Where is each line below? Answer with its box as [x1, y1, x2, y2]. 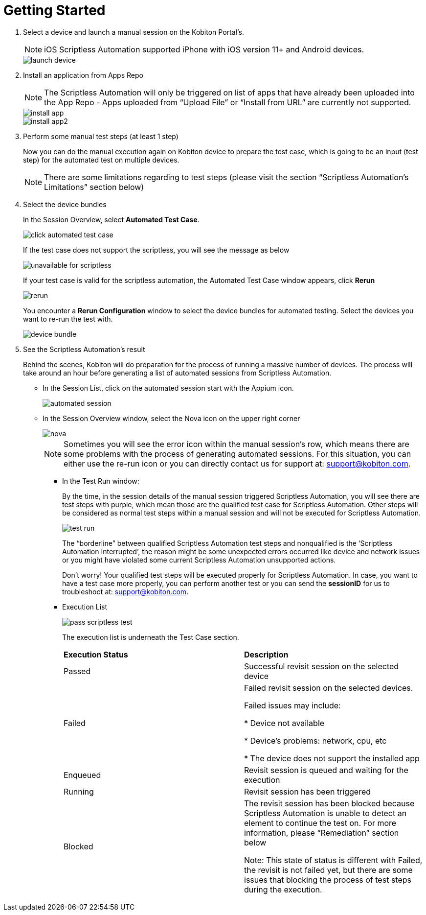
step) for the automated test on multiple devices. [23, 155, 179, 164]
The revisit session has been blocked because [244, 798, 415, 808]
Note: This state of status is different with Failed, [244, 855, 423, 865]
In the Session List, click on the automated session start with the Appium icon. [43, 383, 294, 392]
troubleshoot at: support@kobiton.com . [62, 587, 189, 596]
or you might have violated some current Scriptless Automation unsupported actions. [62, 555, 336, 564]
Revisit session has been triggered [244, 786, 371, 797]
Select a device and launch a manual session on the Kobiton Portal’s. [23, 27, 244, 36]
